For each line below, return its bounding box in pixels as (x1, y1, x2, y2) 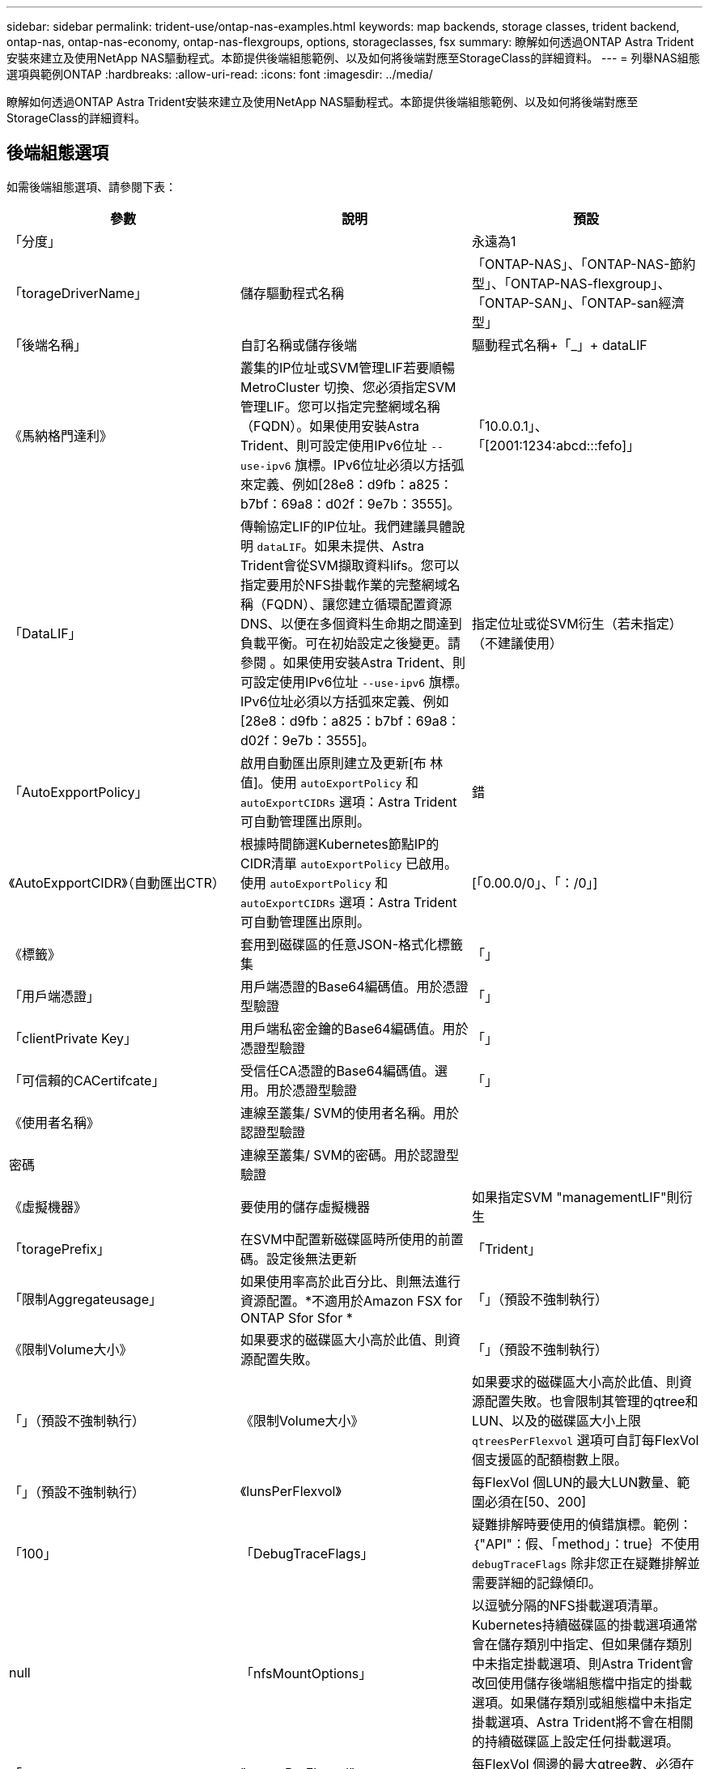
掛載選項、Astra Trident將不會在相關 (471, 1713, 694, 1730)
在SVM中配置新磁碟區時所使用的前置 (240, 1230, 464, 1247)
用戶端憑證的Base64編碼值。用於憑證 (240, 978, 469, 995)
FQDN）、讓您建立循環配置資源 (265, 595, 452, 612)
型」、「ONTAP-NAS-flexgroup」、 (471, 275, 671, 292)
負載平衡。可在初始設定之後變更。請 (240, 634, 461, 651)
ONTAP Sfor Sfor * (240, 1309, 353, 1326)
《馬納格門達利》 (9, 427, 113, 444)
